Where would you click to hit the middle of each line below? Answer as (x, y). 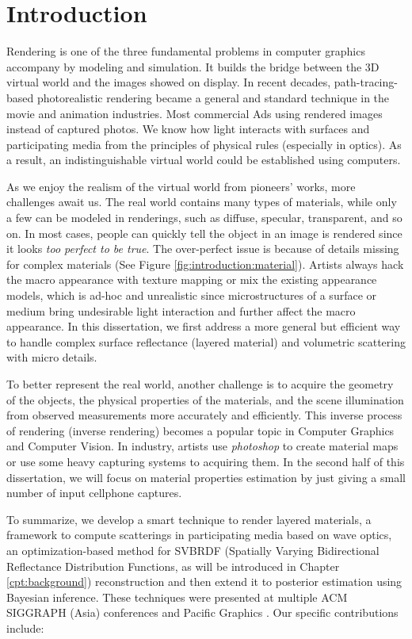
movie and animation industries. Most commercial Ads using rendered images (195, 113)
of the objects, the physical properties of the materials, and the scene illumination (205, 399)
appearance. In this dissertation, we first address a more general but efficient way (204, 326)
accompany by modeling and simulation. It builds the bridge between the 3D (193, 66)
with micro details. (52, 357)
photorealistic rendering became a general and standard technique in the (213, 97)
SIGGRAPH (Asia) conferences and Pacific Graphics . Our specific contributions (202, 612)
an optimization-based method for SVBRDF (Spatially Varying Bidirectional (193, 550)
